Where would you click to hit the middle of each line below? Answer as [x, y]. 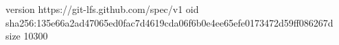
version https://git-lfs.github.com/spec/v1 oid [102, 9]
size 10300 [27, 36]
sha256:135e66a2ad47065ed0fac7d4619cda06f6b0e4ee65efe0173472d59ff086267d [169, 22]
